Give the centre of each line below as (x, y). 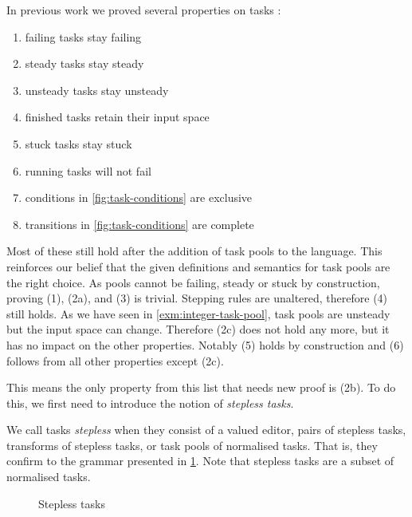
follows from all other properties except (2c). (115, 360)
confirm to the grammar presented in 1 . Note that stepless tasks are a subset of (200, 461)
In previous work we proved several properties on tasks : (144, 10)
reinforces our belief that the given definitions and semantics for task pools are (198, 266)
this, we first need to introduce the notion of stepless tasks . (150, 403)
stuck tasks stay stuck (78, 143)
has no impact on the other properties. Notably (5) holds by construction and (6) (205, 344)
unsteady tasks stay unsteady (97, 90)
